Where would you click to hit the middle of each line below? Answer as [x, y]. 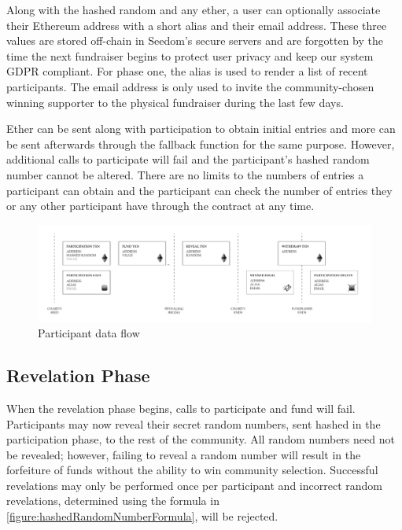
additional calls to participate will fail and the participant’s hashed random [188, 159]
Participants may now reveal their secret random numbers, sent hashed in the [194, 423]
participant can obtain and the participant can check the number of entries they [199, 190]
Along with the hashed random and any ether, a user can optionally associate [194, 9]
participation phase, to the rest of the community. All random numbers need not [201, 439]
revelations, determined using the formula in [113, 501]
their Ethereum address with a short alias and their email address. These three [197, 25]
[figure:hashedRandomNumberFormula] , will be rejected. [142, 516]
